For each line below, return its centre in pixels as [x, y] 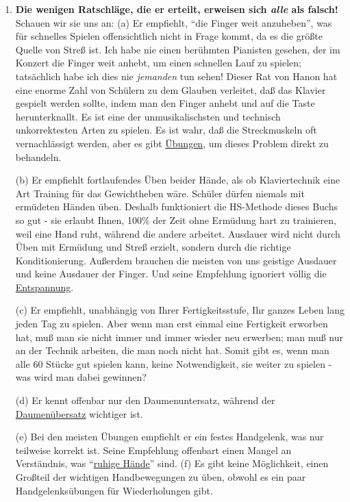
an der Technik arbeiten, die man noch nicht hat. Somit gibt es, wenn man [172, 350]
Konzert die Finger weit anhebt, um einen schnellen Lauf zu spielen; [158, 63]
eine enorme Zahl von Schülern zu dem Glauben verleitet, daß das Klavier [171, 89]
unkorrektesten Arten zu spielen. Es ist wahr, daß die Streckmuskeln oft [166, 130]
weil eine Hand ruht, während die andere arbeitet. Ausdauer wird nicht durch [178, 233]
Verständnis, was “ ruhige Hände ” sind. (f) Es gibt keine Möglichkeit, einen [172, 463]
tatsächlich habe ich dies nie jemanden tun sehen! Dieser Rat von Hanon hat [176, 76]
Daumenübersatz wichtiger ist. [79, 413]
